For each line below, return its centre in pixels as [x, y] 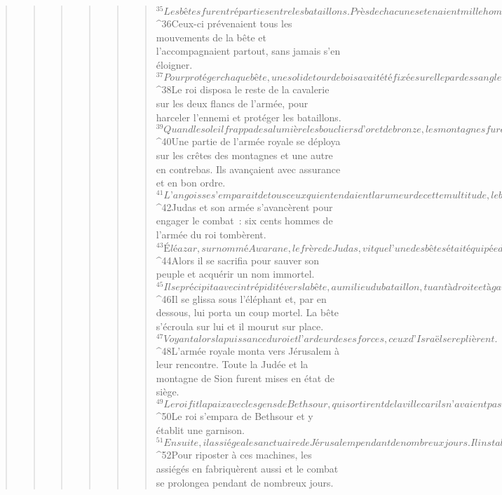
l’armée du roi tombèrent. [211, 234]
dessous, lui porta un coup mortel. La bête [247, 312]
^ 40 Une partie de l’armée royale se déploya [248, 141]
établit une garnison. [200, 429]
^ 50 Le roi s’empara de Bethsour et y [235, 416]
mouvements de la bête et [211, 37]
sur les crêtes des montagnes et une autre [244, 155]
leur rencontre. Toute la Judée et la [232, 364]
